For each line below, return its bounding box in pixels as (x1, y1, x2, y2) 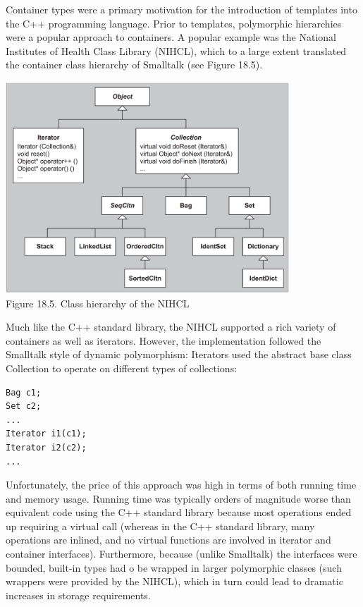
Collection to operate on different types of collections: (6, 360, 238, 375)
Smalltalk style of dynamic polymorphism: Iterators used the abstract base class (6, 347, 352, 362)
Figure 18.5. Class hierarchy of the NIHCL (6, 295, 190, 310)
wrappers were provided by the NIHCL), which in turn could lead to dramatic (6, 574, 343, 589)
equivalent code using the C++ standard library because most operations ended (6, 505, 352, 520)
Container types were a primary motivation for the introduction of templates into (6, 2, 357, 16)
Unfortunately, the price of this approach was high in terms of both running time (6, 477, 357, 492)
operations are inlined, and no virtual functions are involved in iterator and (6, 532, 331, 547)
